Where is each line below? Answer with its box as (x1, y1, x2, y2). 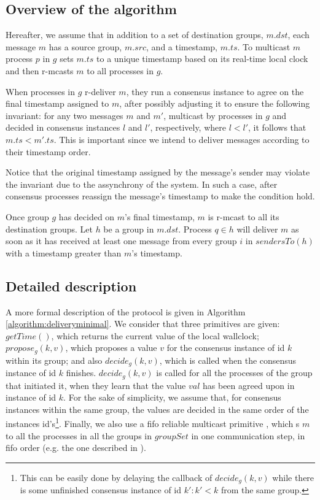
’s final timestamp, (125, 210, 195, 223)
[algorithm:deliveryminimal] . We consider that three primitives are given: (6, 317, 280, 330)
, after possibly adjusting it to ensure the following (119, 97, 310, 110)
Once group (6, 210, 49, 223)
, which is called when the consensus (159, 353, 297, 366)
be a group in (103, 222, 154, 235)
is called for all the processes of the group (156, 366, 313, 379)
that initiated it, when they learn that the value (6, 379, 186, 391)
